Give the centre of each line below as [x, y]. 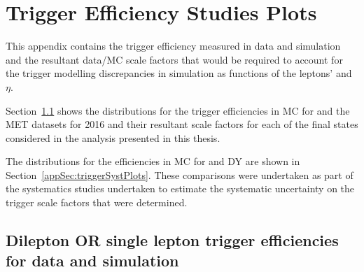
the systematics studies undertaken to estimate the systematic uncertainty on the [180, 188]
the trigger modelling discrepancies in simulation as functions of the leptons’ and [179, 73]
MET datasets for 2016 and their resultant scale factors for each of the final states [182, 124]
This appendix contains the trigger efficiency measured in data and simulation [173, 46]
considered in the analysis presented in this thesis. [113, 137]
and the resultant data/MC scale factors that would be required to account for [174, 59]
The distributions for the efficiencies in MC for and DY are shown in [153, 161]
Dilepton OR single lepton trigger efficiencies [172, 240]
